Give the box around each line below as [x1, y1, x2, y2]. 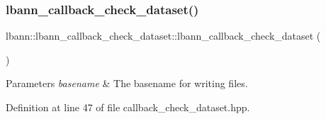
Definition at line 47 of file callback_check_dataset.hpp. [6, 100, 250, 114]
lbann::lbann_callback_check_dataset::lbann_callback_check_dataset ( [6, 28, 321, 43]
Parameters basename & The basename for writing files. [6, 76, 248, 91]
